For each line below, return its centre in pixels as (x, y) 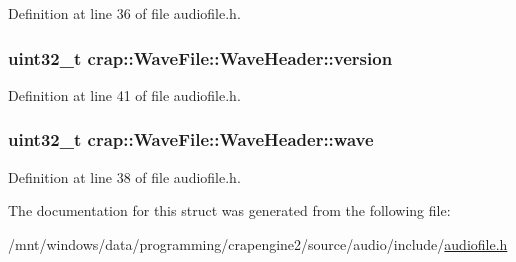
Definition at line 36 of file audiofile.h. (124, 13)
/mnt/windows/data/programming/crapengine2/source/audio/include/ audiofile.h (258, 243)
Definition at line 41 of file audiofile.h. (124, 94)
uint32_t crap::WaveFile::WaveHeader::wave (191, 139)
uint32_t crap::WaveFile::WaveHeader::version (200, 57)
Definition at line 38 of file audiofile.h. (124, 176)
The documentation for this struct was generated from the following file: (229, 210)
